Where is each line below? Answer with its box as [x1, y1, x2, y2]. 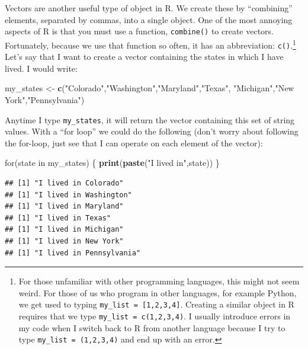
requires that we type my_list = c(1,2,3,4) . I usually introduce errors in [18, 309, 291, 322]
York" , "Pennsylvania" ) [5, 93, 85, 105]
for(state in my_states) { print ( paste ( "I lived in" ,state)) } [5, 156, 220, 169]
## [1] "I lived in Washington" [5, 190, 132, 199]
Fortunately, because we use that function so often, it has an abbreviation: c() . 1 [5, 37, 296, 51]
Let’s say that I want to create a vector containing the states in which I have [5, 50, 284, 63]
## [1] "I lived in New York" [5, 236, 124, 245]
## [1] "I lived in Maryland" [5, 202, 124, 211]
